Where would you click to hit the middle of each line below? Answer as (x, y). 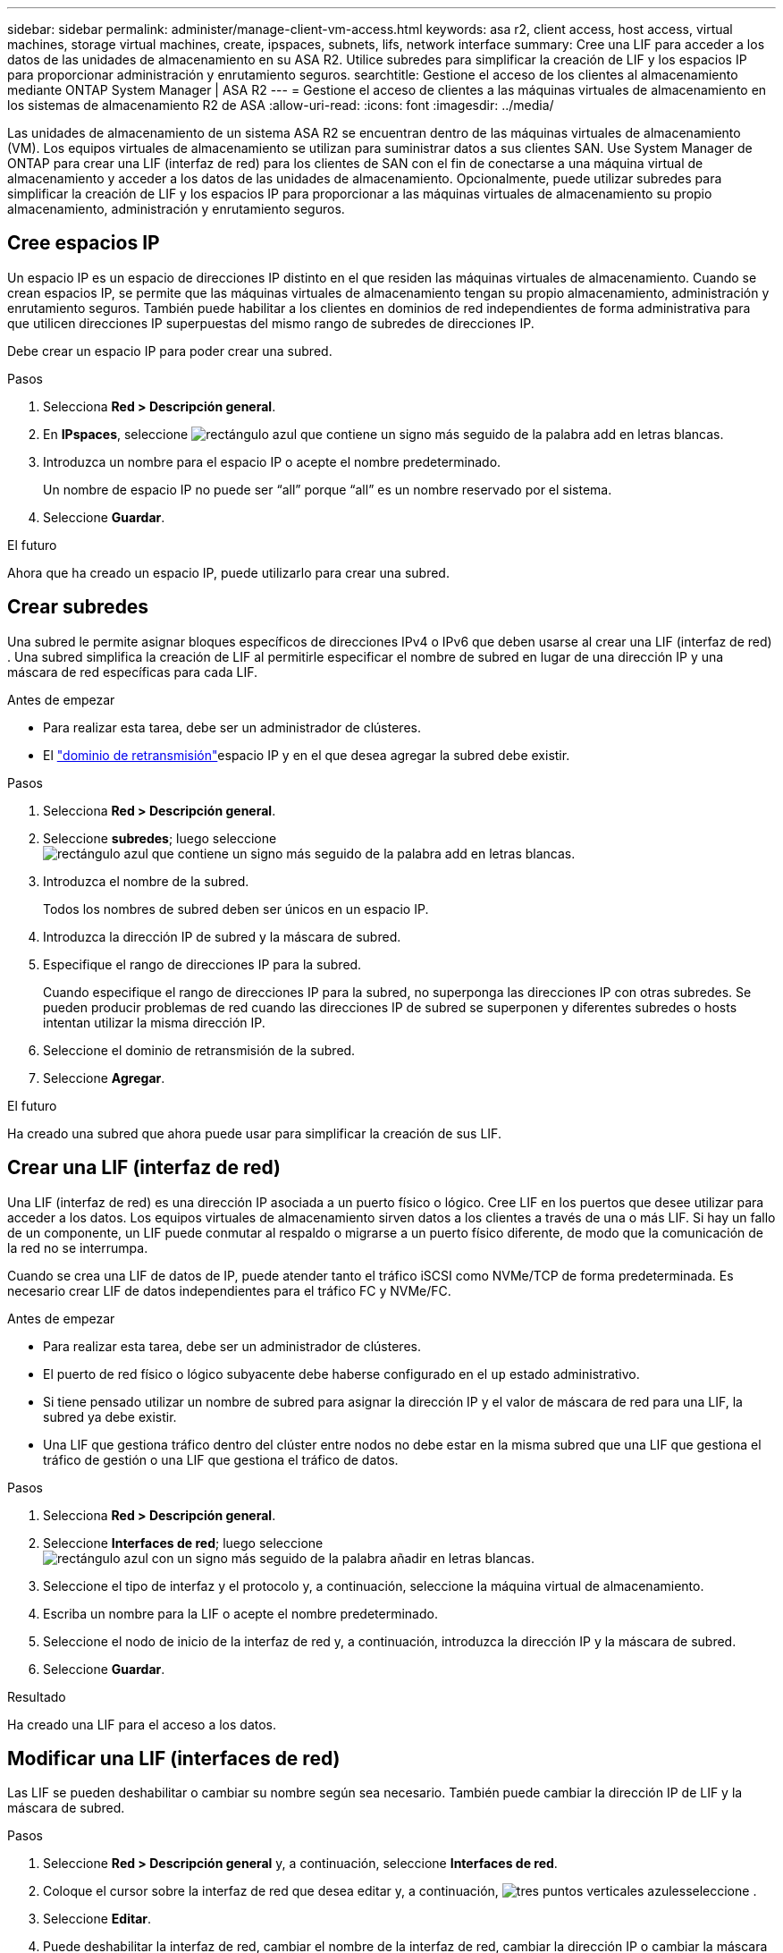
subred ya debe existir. (110, 1416)
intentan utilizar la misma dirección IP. (154, 1022)
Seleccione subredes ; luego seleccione (160, 838)
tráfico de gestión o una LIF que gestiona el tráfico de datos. (221, 1459)
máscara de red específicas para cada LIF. (133, 672)
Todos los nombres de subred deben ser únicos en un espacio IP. (236, 909)
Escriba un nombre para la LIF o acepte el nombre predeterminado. (240, 1613)
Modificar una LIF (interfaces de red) (174, 1758)
